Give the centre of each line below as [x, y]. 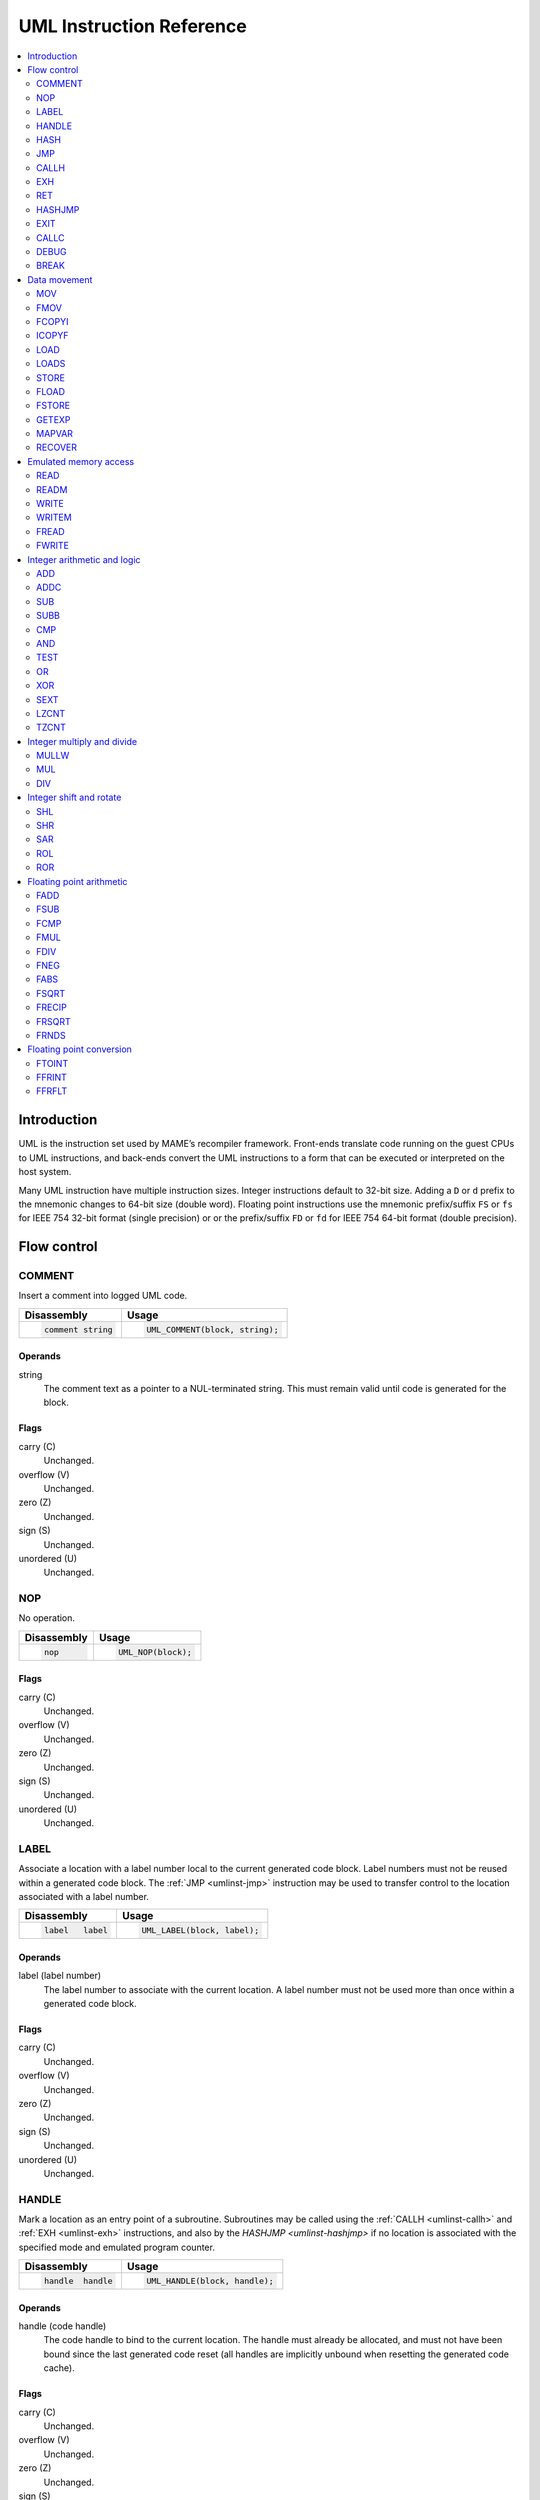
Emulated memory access [81, 461]
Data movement [60, 279]
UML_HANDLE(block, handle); [210, 2281]
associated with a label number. [84, 1897]
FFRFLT [52, 1091]
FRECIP [51, 1007]
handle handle [78, 2281]
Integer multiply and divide [82, 741]
